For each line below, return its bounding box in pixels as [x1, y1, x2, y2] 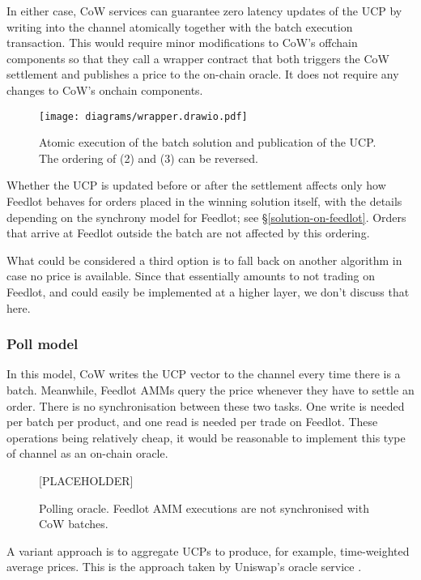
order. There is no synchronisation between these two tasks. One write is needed [6, 397, 405, 414]
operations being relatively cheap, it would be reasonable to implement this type [6, 429, 406, 446]
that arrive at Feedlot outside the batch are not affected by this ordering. [6, 224, 370, 241]
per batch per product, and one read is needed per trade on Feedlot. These [6, 413, 378, 430]
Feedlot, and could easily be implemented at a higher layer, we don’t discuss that [6, 283, 410, 300]
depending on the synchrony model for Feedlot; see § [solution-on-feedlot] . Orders [6, 208, 406, 225]
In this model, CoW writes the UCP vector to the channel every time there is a [6, 365, 401, 382]
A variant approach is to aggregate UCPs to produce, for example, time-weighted [6, 542, 410, 559]
